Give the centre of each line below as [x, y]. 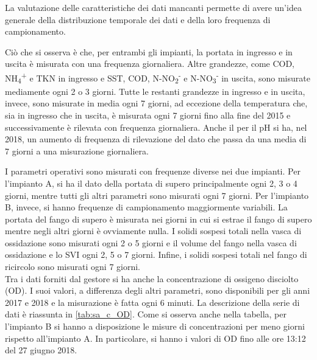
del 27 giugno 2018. [41, 350]
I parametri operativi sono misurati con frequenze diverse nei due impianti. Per [153, 171]
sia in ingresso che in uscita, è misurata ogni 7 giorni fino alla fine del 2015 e [148, 115]
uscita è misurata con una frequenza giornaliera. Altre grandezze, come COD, [150, 64]
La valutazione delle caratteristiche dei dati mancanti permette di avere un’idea [153, 7]
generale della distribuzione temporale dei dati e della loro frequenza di [138, 19]
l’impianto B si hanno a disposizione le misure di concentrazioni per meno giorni [155, 326]
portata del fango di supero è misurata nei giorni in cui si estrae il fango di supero [158, 219]
